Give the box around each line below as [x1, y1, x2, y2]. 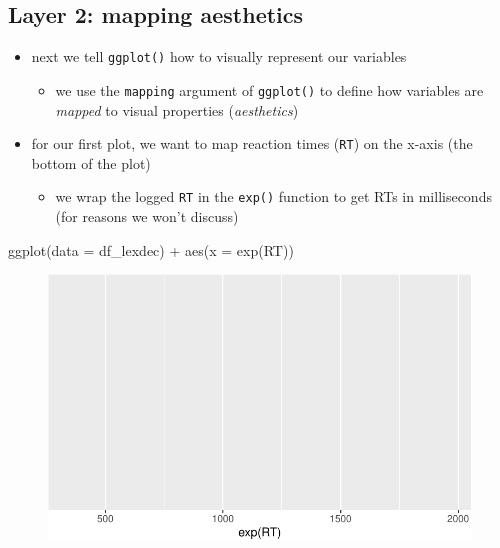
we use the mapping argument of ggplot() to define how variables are [55, 79, 484, 100]
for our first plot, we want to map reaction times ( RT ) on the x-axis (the [31, 133, 473, 154]
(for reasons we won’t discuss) [55, 206, 239, 227]
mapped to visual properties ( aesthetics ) [55, 99, 299, 120]
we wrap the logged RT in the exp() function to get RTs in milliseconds [55, 186, 492, 207]
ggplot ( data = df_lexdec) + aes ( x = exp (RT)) [8, 239, 294, 260]
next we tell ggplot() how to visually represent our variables [31, 46, 407, 67]
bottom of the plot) [31, 152, 151, 173]
